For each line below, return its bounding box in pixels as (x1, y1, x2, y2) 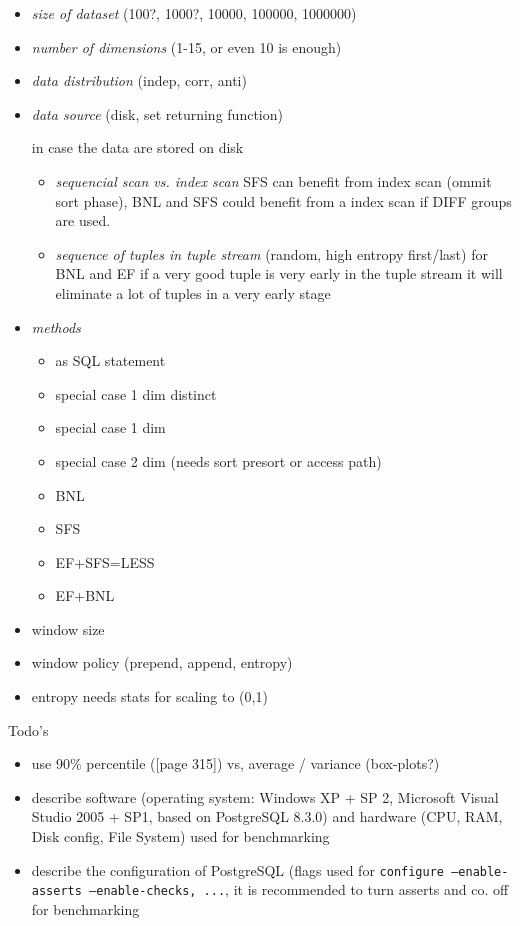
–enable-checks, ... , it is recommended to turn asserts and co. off (89, 879, 509, 900)
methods (31, 316, 81, 337)
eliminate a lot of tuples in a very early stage (55, 282, 331, 303)
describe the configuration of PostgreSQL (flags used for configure (31, 859, 444, 880)
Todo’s (8, 719, 49, 740)
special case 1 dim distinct (55, 383, 217, 404)
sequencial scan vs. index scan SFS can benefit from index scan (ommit (55, 170, 492, 191)
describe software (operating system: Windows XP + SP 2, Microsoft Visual (31, 786, 499, 807)
